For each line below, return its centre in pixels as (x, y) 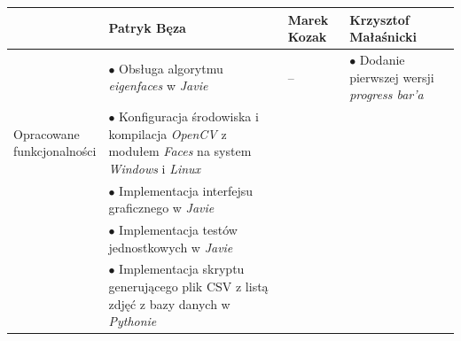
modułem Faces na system (180, 151)
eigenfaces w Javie (158, 85)
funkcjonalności (55, 151)
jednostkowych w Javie (171, 247)
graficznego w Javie (161, 208)
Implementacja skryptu (182, 269)
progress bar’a (387, 94)
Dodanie (382, 59)
